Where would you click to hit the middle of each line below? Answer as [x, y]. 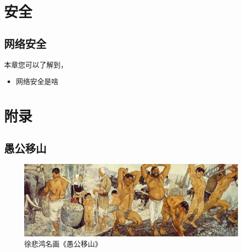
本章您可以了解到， [36, 64]
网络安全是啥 [37, 81]
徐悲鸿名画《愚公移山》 [63, 243]
